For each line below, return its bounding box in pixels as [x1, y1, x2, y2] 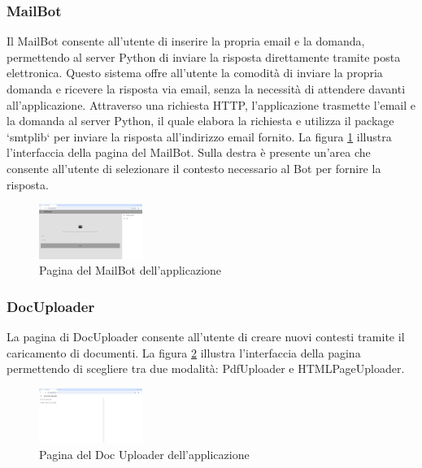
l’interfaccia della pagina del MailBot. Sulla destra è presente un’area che [7, 144, 371, 161]
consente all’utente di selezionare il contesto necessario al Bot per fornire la [7, 159, 381, 176]
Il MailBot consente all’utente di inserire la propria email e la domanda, [7, 32, 365, 50]
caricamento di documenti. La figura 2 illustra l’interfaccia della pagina [7, 344, 361, 361]
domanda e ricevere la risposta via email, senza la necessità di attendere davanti [7, 80, 406, 97]
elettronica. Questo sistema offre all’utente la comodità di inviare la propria [7, 64, 383, 81]
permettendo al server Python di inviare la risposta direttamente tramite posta [7, 48, 401, 65]
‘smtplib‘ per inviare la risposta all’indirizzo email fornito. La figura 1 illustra [7, 128, 392, 145]
